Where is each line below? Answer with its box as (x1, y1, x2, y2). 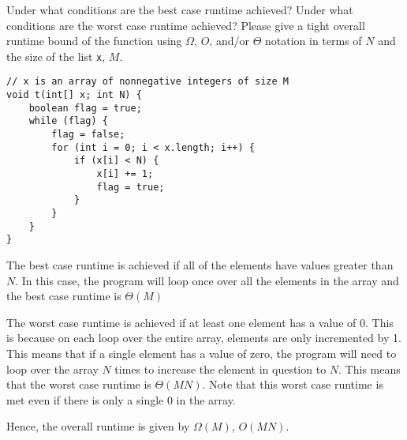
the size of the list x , (6, 47, 106, 64)
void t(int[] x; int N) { (6, 89, 142, 101)
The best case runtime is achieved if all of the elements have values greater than (6, 256, 394, 273)
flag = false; (51, 129, 125, 141)
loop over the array (6, 360, 99, 377)
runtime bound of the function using (6, 32, 182, 49)
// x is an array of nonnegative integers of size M (6, 76, 289, 88)
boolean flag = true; (28, 102, 142, 114)
